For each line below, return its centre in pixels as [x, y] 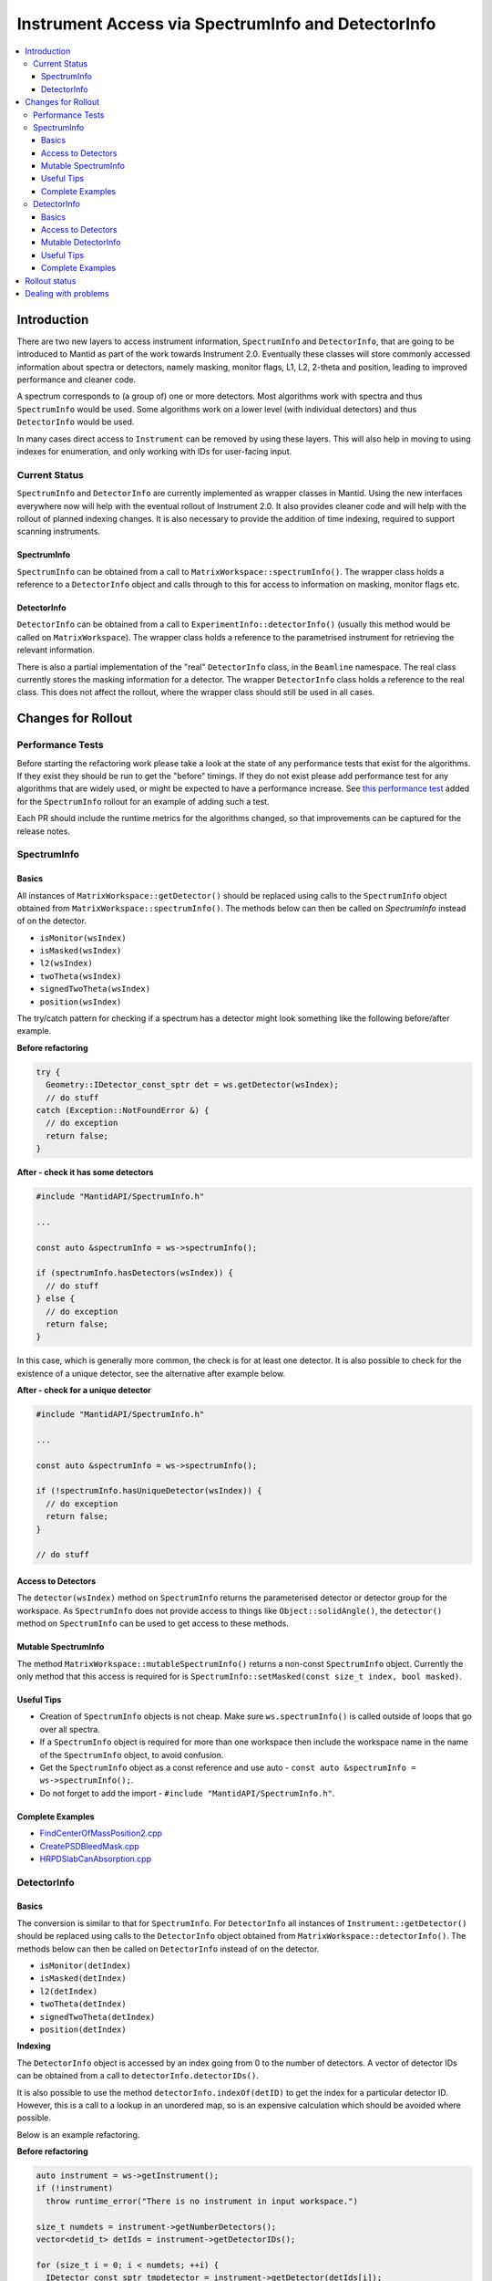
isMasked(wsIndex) [81, 951]
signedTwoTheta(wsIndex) [95, 989]
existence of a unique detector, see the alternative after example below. [151, 1373]
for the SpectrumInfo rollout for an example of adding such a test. [143, 801]
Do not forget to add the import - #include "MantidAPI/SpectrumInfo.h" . [187, 1793]
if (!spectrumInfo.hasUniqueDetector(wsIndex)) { [149, 1491]
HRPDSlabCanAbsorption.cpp [96, 1859]
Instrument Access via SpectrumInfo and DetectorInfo [226, 24]
